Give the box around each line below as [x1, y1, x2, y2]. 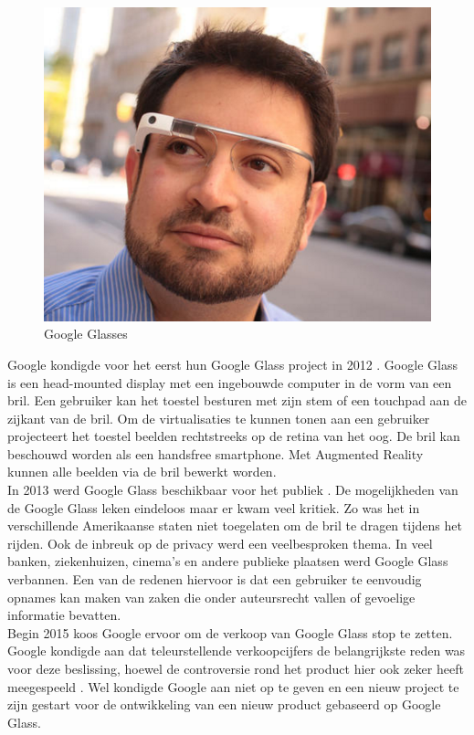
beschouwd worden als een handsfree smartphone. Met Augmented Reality [7, 444, 424, 463]
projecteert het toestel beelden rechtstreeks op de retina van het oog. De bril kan [7, 426, 460, 446]
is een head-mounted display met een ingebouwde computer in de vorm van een [7, 373, 452, 392]
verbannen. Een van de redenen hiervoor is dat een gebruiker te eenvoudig [7, 570, 422, 589]
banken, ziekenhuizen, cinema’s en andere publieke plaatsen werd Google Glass [7, 551, 448, 571]
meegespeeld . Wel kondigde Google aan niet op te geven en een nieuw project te [7, 677, 459, 696]
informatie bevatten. [7, 605, 121, 625]
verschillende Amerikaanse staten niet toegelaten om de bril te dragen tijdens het [7, 516, 462, 535]
